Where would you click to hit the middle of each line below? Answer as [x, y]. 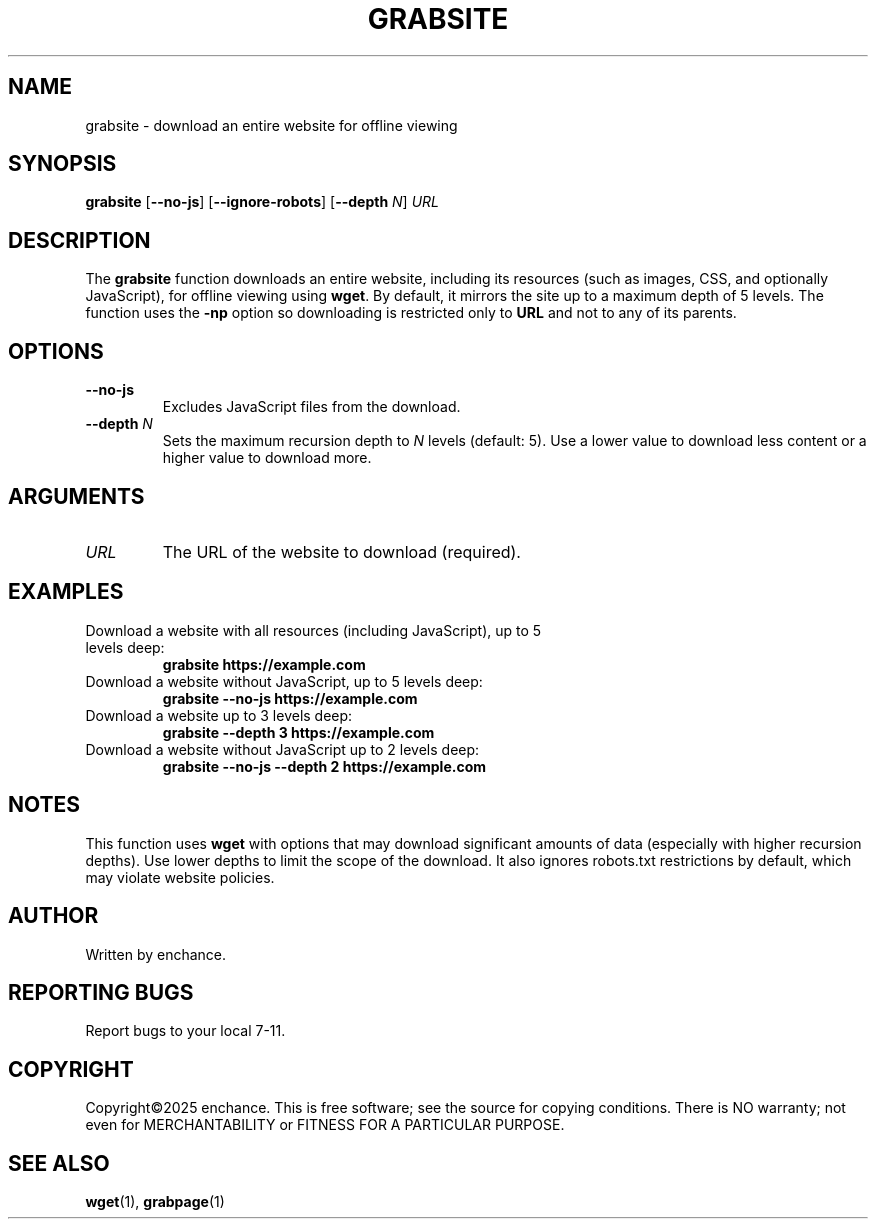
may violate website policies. [180, 877]
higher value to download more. [267, 458]
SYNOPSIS [62, 164]
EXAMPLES [66, 592]
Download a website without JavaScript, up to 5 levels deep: [284, 681]
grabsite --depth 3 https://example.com [298, 732]
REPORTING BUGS [101, 992]
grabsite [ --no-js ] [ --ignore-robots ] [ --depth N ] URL [262, 202]
